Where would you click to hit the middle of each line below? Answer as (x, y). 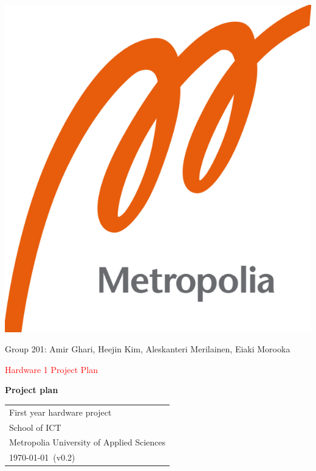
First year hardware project (60, 412)
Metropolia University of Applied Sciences (88, 442)
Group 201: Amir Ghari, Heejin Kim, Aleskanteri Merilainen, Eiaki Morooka (148, 349)
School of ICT (35, 427)
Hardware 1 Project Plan (51, 369)
